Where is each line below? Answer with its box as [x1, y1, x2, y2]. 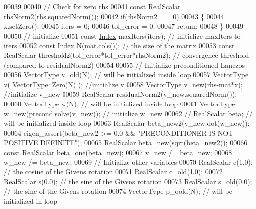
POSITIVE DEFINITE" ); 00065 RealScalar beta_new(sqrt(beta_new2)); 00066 [4, 137, 248, 148]
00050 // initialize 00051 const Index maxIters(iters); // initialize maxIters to [4, 30, 241, 41]
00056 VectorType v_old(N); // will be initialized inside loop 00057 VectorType [4, 69, 249, 80]
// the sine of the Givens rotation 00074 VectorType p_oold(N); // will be [4, 186, 233, 196]
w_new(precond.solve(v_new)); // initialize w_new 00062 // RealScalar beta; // [4, 108, 253, 118]
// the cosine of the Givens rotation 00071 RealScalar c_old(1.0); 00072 [4, 166, 223, 177]
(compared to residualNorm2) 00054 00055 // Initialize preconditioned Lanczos [4, 59, 245, 70]
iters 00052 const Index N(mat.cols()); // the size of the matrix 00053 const [4, 40, 235, 51]
